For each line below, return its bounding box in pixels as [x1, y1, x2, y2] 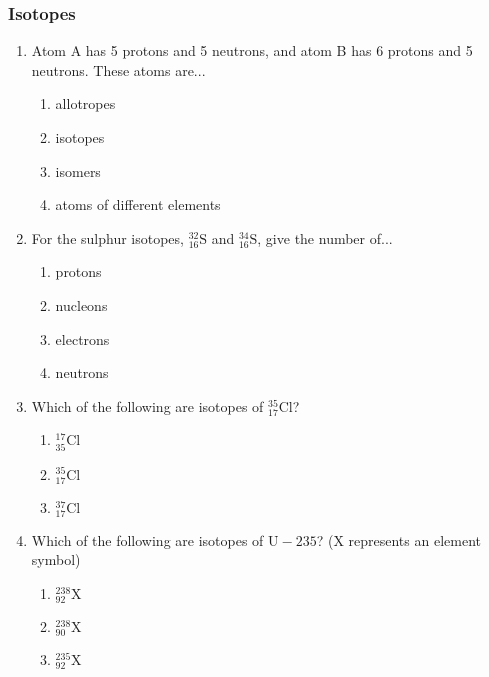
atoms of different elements [55, 194, 221, 215]
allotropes [55, 93, 116, 114]
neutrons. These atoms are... [31, 59, 206, 80]
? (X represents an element [316, 529, 481, 550]
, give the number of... [257, 227, 393, 248]
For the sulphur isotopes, [31, 227, 184, 248]
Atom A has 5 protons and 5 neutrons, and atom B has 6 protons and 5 [31, 40, 473, 61]
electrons [55, 328, 110, 349]
